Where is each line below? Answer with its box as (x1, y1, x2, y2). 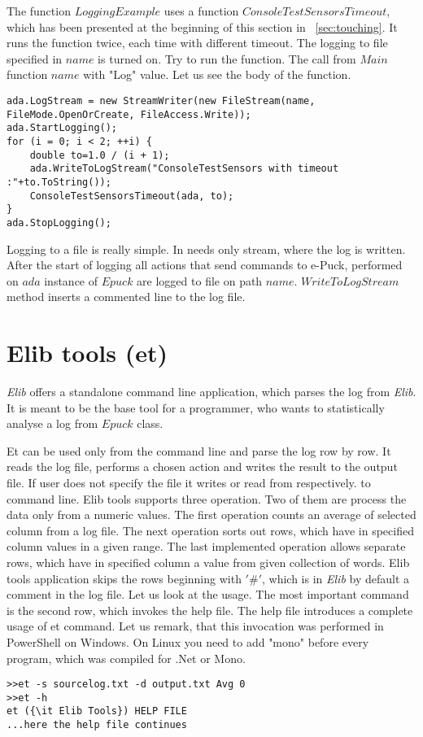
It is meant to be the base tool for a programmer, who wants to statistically (7, 399, 385, 416)
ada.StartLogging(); (7, 122, 118, 134)
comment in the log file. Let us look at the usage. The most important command (7, 586, 409, 603)
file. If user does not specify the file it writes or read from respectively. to (7, 474, 371, 491)
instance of (44, 272, 98, 289)
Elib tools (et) (7, 336, 168, 369)
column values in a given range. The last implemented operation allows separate (7, 538, 406, 555)
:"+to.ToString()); (7, 176, 111, 188)
